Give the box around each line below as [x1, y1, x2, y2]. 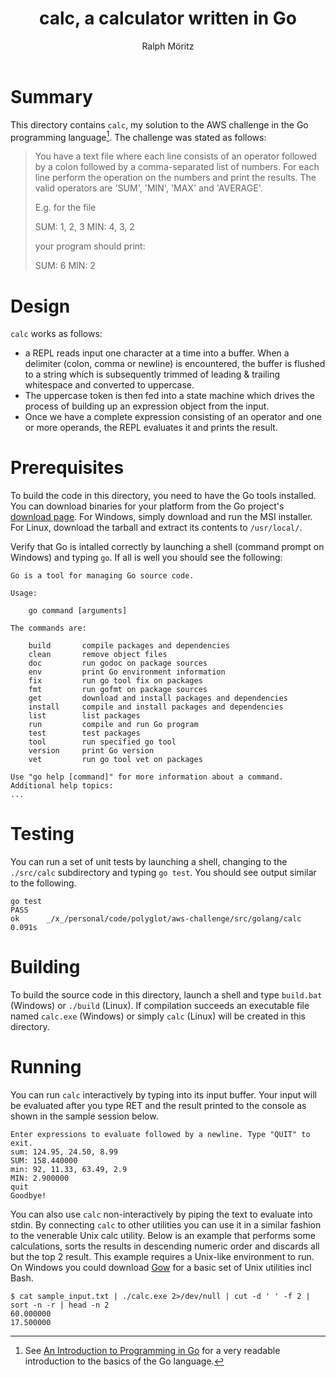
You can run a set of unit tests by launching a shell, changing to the [10, 856, 288, 868]
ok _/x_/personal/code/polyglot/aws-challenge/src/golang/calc [10, 914, 302, 924]
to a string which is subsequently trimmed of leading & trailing [24, 368, 281, 381]
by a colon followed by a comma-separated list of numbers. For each [34, 161, 320, 173]
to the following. [10, 877, 77, 889]
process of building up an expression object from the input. [24, 400, 270, 412]
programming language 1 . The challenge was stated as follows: [10, 129, 267, 143]
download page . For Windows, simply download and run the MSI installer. [10, 511, 313, 523]
